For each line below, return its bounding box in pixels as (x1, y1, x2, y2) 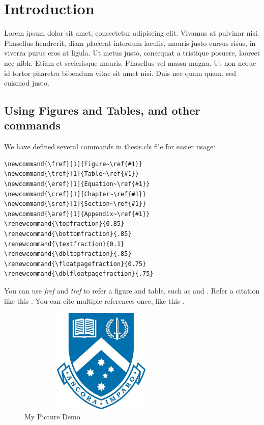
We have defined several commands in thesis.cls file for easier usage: (4, 141, 216, 152)
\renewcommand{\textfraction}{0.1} (4, 240, 125, 248)
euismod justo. (4, 77, 49, 88)
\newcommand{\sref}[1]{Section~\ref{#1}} (4, 200, 146, 208)
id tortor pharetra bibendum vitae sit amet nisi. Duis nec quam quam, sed (4, 67, 237, 78)
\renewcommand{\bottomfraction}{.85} (4, 230, 132, 238)
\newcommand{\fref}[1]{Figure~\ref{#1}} (4, 160, 143, 168)
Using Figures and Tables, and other (4, 102, 200, 118)
